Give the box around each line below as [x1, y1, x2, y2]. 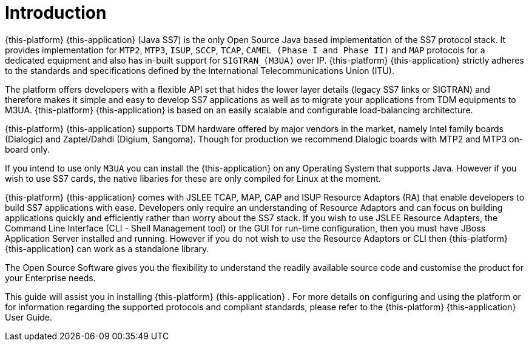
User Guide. [5, 311, 53, 322]
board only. [5, 144, 50, 155]
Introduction [5, 2, 107, 23]
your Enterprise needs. [5, 272, 96, 283]
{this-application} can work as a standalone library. [5, 243, 209, 254]
